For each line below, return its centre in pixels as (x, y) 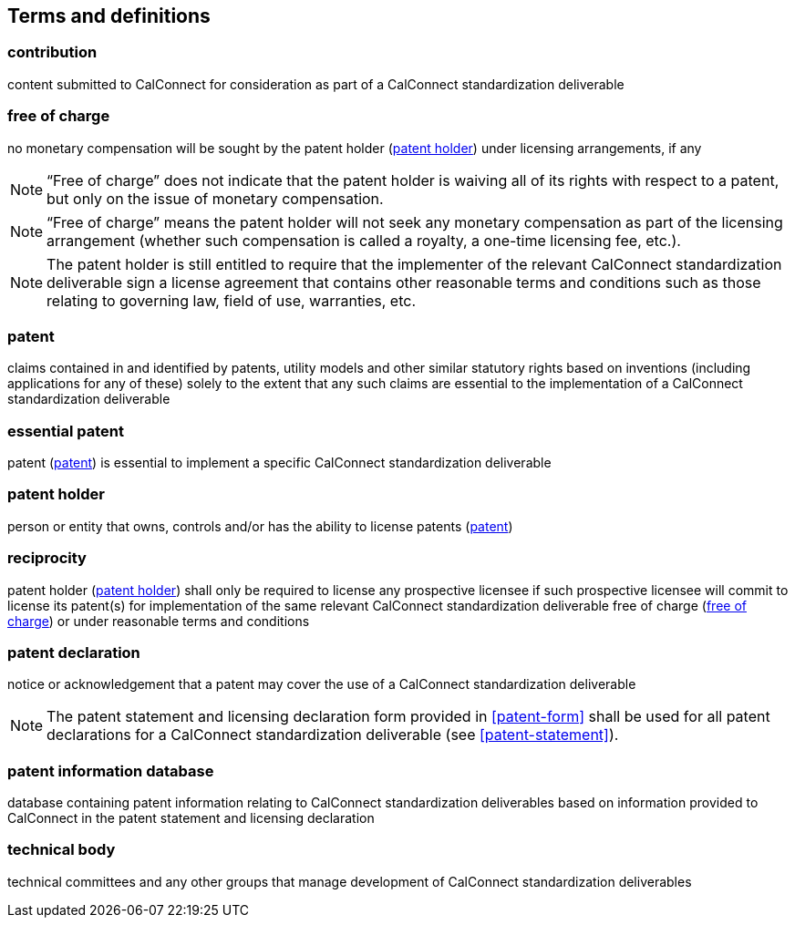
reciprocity (47, 558)
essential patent (66, 431)
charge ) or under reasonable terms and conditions (159, 621)
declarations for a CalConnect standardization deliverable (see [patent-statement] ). (333, 735)
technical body (62, 850)
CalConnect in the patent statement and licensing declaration (191, 818)
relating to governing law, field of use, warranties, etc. (232, 300)
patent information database (111, 771)
